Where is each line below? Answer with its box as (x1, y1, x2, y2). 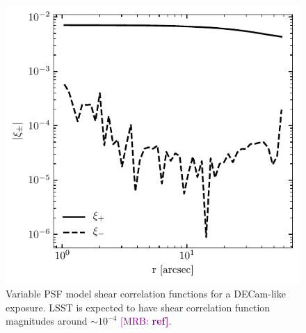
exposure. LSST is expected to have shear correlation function (6, 300, 271, 314)
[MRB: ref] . (120, 313, 172, 328)
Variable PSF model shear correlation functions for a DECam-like (6, 286, 286, 301)
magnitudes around (6, 313, 88, 328)
